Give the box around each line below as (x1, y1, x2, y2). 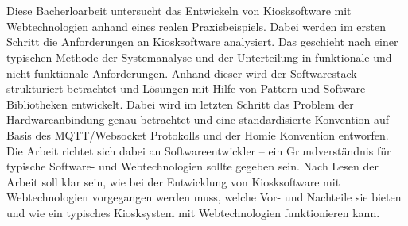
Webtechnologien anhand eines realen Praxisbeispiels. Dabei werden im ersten (6, 17, 386, 34)
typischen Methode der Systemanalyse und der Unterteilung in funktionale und (6, 48, 392, 65)
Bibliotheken (6, 95, 68, 112)
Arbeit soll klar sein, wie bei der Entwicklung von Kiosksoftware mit (6, 173, 340, 190)
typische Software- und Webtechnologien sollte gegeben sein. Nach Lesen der (6, 158, 379, 174)
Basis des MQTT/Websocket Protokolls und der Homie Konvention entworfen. (6, 126, 389, 143)
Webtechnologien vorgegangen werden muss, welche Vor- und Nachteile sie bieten (6, 189, 402, 205)
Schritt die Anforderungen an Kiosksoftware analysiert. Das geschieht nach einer (6, 33, 398, 50)
